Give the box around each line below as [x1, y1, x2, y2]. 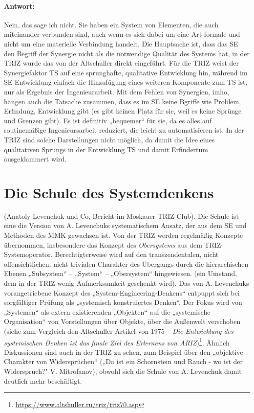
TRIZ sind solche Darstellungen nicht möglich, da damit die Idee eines [4, 134, 215, 144]
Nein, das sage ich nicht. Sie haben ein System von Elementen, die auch [4, 19, 219, 29]
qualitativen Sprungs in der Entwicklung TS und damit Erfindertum [4, 144, 208, 154]
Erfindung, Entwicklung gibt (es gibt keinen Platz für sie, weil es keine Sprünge [4, 106, 242, 116]
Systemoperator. [4, 249, 53, 259]
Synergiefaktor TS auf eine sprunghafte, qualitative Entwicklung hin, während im [4, 67, 248, 77]
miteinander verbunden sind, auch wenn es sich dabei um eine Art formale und [4, 29, 240, 39]
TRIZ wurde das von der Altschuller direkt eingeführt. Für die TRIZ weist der [4, 58, 239, 68]
